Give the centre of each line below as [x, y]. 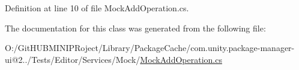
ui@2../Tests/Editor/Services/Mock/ [73, 59]
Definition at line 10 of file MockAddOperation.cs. [97, 8]
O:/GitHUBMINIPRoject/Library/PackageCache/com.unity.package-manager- [150, 48]
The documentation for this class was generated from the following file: [135, 28]
